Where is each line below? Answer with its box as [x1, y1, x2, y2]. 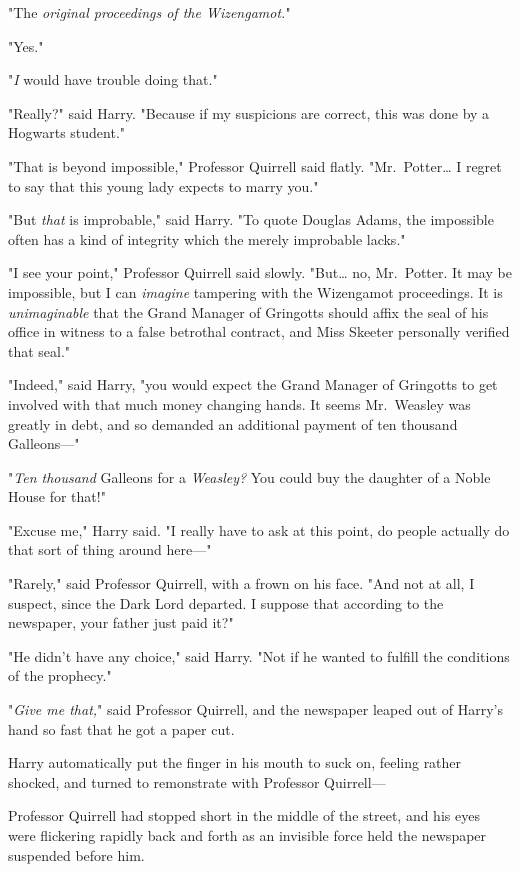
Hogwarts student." [8, 122, 126, 143]
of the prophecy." [8, 665, 112, 686]
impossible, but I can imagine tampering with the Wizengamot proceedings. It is [8, 281, 503, 302]
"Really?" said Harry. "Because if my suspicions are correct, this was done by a [8, 102, 490, 123]
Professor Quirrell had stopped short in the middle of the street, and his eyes [8, 805, 480, 826]
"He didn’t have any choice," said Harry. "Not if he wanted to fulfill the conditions [8, 645, 510, 666]
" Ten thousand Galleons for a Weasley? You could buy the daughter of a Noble [8, 466, 491, 487]
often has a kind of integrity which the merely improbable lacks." [8, 228, 406, 249]
